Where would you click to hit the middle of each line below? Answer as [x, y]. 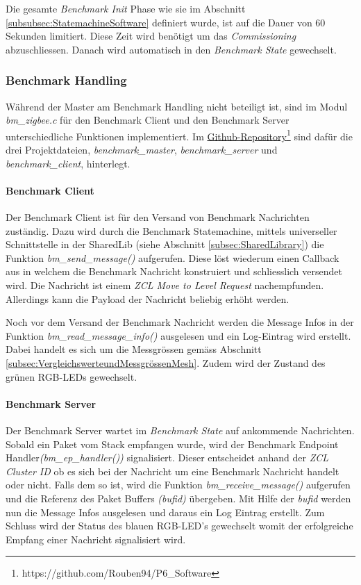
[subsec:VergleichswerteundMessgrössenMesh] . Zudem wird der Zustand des [166, 362]
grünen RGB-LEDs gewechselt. [72, 376]
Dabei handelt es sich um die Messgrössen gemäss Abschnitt [134, 349]
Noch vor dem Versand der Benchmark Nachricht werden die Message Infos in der [180, 322]
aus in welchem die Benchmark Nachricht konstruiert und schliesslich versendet [174, 271]
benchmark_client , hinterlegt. [68, 163]
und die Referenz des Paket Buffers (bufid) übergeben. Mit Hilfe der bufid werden [178, 498]
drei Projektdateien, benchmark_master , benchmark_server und [142, 150]
